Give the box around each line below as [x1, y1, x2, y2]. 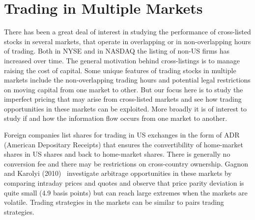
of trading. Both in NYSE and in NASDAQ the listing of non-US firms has [4, 46, 230, 56]
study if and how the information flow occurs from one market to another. [4, 113, 227, 123]
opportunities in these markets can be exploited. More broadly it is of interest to [4, 103, 247, 113]
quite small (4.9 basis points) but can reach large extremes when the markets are [4, 187, 248, 197]
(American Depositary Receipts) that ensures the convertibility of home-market [4, 139, 243, 149]
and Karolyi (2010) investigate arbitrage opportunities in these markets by [4, 168, 232, 178]
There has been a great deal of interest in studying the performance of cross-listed [4, 27, 251, 37]
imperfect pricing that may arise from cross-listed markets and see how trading [4, 94, 242, 104]
